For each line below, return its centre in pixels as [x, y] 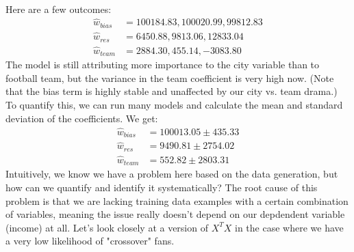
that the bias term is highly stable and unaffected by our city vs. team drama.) [172, 91]
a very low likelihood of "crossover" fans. [90, 241]
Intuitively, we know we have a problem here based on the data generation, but [172, 174]
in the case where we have [289, 227]
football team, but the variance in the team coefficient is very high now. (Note [170, 78]
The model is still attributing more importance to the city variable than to [163, 65]
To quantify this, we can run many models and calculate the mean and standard [174, 105]
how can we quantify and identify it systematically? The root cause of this [162, 187]
